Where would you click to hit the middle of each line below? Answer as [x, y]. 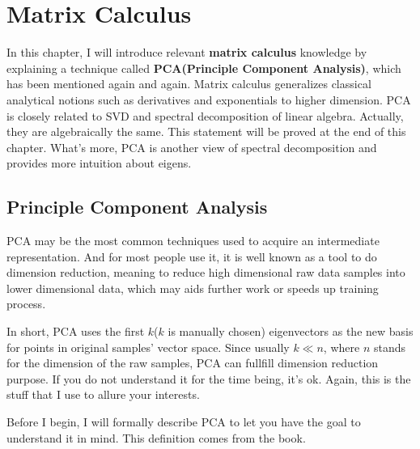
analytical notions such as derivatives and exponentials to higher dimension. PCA [209, 99]
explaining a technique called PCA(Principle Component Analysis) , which [204, 68]
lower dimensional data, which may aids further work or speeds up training [193, 288]
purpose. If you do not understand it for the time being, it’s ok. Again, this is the [209, 378]
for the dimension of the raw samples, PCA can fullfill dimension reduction [193, 363]
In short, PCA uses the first [76, 331]
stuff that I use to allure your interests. [103, 394]
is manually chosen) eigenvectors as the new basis [291, 331]
